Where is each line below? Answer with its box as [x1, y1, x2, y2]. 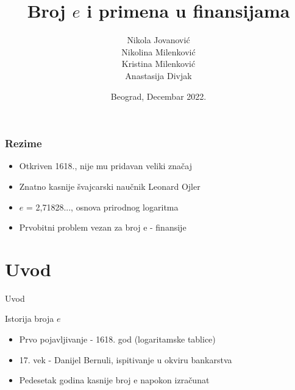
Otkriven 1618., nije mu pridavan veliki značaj [19, 159, 193, 172]
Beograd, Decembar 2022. [110, 89, 207, 102]
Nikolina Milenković [121, 45, 196, 58]
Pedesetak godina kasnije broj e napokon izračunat [19, 374, 210, 386]
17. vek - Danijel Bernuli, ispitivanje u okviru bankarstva [19, 353, 232, 366]
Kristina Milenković [121, 57, 196, 70]
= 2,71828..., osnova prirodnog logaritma [26, 200, 179, 213]
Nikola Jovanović [127, 33, 190, 46]
